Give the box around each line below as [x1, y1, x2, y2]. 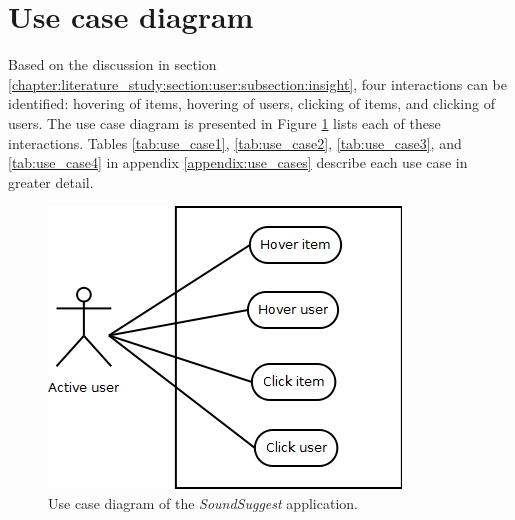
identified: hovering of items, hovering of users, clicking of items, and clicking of [8, 93, 495, 114]
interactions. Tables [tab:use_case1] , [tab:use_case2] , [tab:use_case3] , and [8, 132, 462, 153]
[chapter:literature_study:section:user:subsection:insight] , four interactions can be [8, 73, 508, 94]
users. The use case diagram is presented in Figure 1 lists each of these [8, 112, 441, 133]
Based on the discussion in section [8, 54, 217, 75]
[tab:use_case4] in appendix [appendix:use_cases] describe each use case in [8, 152, 468, 173]
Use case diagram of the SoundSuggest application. [48, 492, 358, 513]
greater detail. [8, 171, 94, 192]
